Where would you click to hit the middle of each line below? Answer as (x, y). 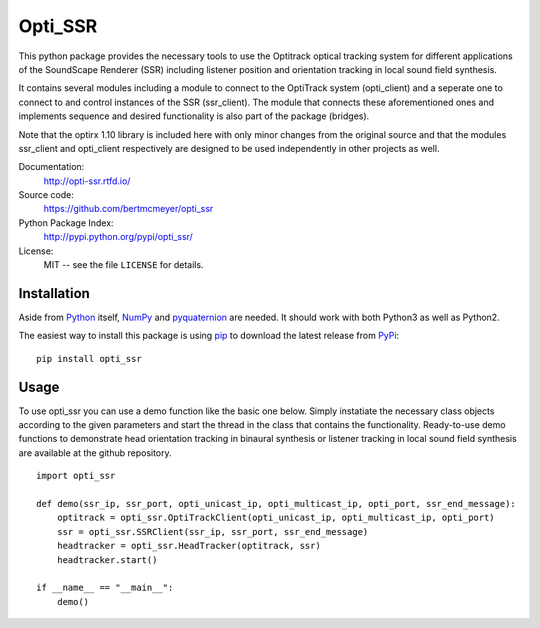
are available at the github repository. (95, 452)
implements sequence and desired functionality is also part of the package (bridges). (194, 116)
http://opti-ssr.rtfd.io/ (87, 181)
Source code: (46, 195)
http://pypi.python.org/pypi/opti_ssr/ (118, 237)
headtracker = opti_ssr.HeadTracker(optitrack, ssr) (189, 546)
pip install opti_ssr (89, 358)
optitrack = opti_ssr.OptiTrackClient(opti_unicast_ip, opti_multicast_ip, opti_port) (275, 518)
